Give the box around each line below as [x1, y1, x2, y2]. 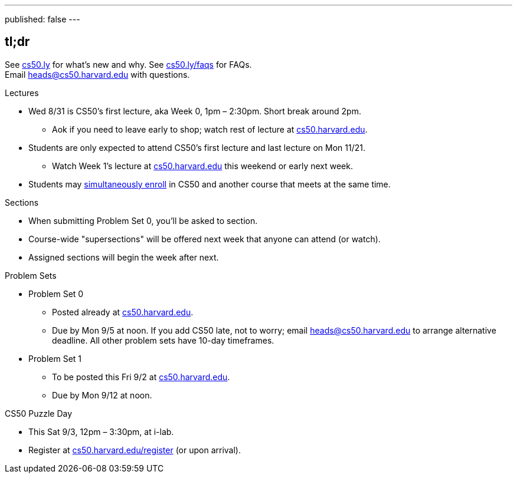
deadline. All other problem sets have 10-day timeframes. [52, 335, 274, 345]
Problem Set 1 [28, 353, 82, 364]
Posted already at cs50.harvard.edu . [52, 306, 194, 317]
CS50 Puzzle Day [5, 408, 73, 418]
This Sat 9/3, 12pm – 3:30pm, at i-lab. [28, 426, 174, 437]
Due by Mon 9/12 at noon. [52, 390, 152, 400]
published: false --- [5, 14, 80, 24]
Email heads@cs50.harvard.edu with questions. [5, 69, 190, 80]
